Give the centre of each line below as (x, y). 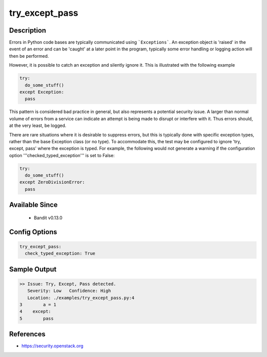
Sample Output (33, 269)
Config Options (33, 232)
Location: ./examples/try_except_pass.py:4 (81, 298)
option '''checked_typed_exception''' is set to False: (62, 155)
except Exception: (42, 92)
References (27, 334)
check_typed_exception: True (60, 254)
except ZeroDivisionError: (52, 182)
